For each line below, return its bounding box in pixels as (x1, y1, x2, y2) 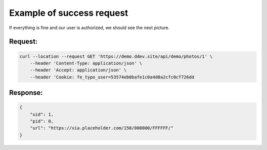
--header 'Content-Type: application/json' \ (30, 60, 142, 66)
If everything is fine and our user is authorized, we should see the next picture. (9, 25, 170, 31)
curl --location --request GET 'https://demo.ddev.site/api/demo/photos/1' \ (19, 53, 213, 59)
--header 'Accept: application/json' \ (30, 67, 127, 73)
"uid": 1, (30, 112, 54, 117)
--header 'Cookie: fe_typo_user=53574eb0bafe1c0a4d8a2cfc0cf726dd (30, 74, 195, 80)
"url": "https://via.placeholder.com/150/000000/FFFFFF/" (30, 125, 174, 131)
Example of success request (9, 7, 129, 18)
